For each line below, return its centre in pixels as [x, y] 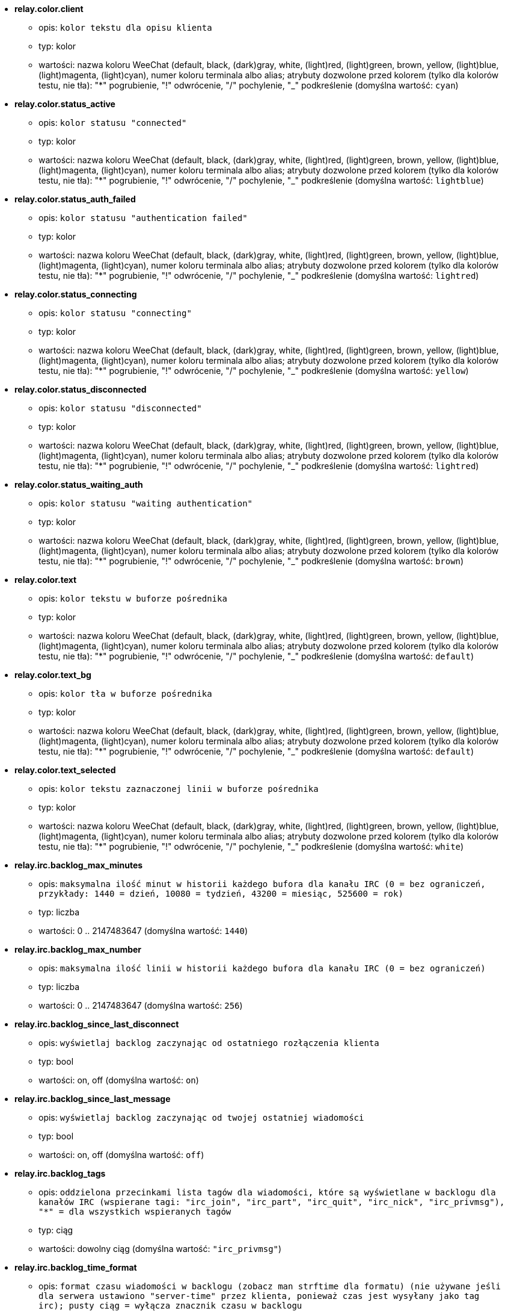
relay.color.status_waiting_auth [79, 484]
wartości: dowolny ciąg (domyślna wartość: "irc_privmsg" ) [160, 1249]
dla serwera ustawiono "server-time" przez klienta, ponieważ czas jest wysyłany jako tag [259, 1296]
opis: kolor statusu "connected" [113, 123]
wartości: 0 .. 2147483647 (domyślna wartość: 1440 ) [143, 931]
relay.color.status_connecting [76, 294]
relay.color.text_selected [65, 770]
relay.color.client [49, 9]
